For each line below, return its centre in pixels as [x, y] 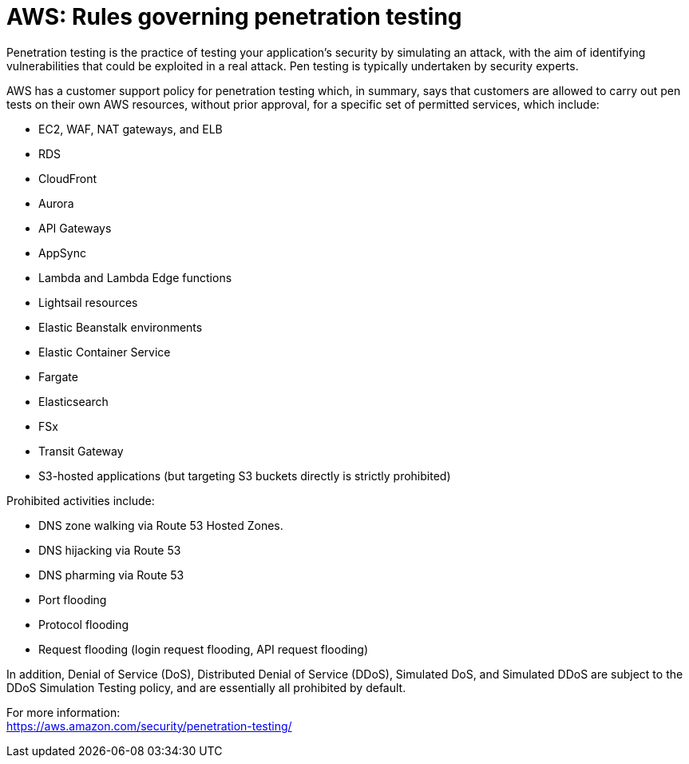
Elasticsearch [73, 401]
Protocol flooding [84, 624]
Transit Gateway [81, 451]
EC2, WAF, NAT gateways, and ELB [131, 129]
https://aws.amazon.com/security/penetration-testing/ [149, 726]
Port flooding [73, 599]
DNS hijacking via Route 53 [110, 550]
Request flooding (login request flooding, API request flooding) [204, 649]
